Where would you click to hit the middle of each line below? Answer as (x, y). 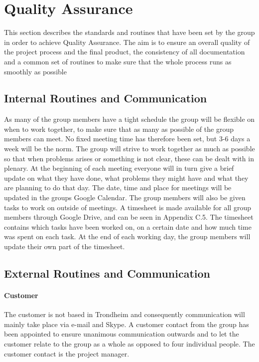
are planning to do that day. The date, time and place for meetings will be (118, 187)
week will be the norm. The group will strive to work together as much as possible (129, 149)
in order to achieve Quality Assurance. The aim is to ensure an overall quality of (127, 42)
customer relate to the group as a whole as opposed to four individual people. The (129, 343)
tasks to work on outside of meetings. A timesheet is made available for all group (128, 207)
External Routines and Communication (107, 273)
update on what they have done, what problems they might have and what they (126, 178)
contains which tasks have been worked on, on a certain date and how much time (128, 226)
